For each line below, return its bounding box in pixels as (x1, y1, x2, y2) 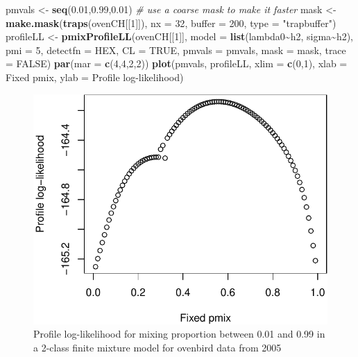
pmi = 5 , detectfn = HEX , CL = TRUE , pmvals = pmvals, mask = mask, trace (6, 42, 346, 57)
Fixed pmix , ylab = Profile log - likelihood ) (6, 69, 184, 84)
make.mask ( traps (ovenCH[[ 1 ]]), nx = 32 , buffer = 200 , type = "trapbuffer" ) (6, 15, 336, 30)
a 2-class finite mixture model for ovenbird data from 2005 (33, 340, 282, 354)
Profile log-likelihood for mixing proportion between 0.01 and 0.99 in (33, 326, 325, 341)
